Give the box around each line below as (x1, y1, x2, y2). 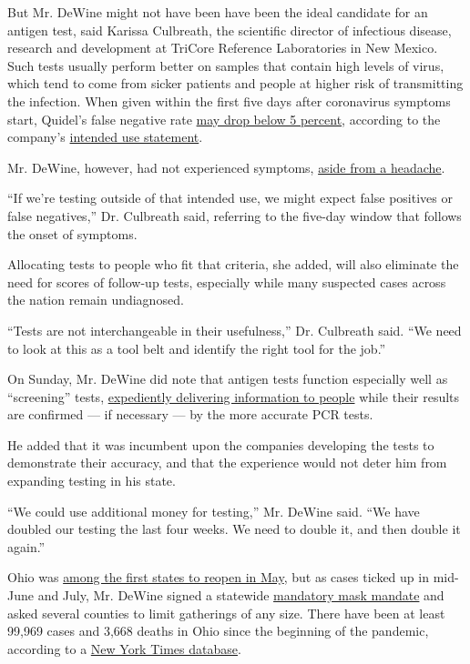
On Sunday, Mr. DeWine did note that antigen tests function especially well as (7, 369, 448, 388)
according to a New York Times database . (7, 639, 241, 658)
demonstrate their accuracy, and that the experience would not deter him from (7, 453, 447, 472)
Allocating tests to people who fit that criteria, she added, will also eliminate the (7, 255, 459, 274)
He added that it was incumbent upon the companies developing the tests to (7, 435, 434, 454)
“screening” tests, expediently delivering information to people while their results (7, 387, 460, 406)
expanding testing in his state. (7, 471, 176, 490)
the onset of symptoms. (7, 224, 138, 243)
